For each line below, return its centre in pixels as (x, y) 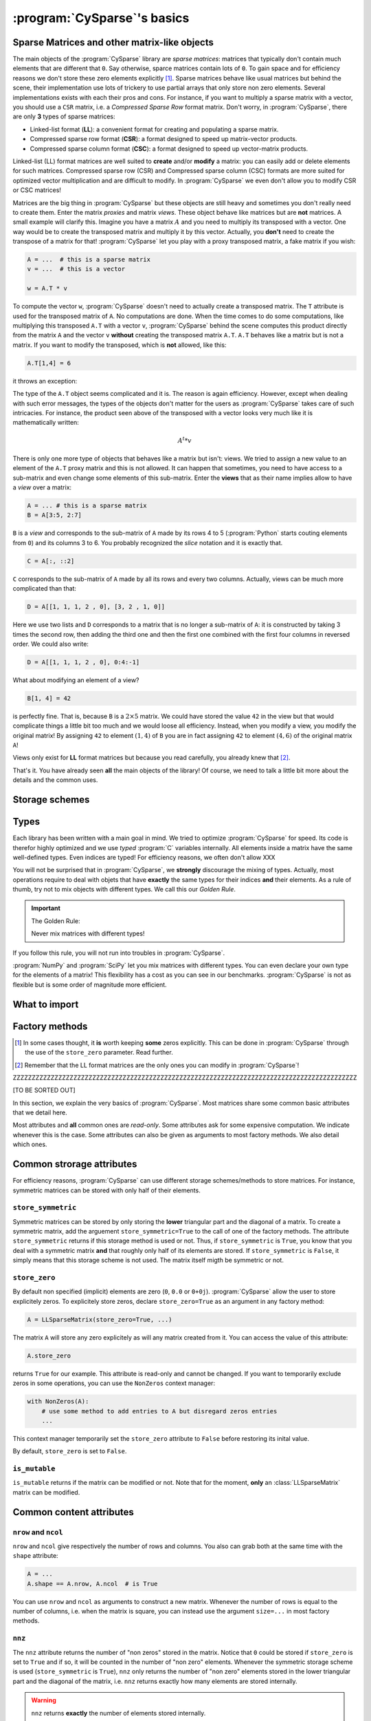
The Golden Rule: (56, 921)
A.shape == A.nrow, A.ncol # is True (92, 1584)
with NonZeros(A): (58, 1402)
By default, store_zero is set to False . (70, 1451)
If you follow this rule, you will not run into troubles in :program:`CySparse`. (119, 953)
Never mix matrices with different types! (88, 933)
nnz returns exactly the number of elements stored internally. (119, 1713)
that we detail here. (40, 1112)
